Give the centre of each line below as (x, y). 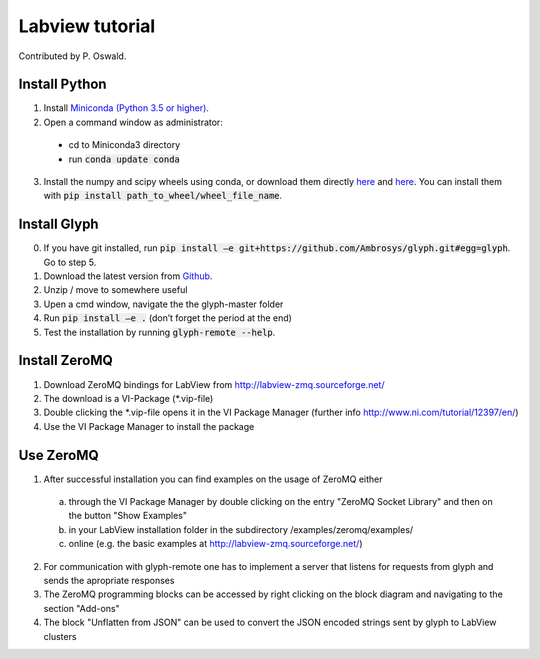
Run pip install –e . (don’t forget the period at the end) (167, 318)
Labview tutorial (87, 26)
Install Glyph (58, 224)
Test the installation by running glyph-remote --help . (159, 332)
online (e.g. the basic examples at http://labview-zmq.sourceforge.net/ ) (215, 544)
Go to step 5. (70, 262)
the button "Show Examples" (127, 516)
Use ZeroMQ (58, 455)
